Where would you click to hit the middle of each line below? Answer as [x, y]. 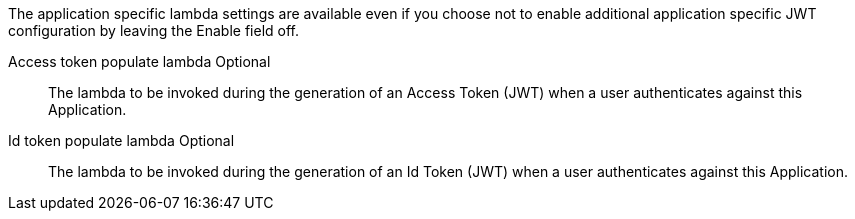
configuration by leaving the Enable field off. [153, 30]
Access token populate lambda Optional [139, 61]
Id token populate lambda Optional [121, 140]
